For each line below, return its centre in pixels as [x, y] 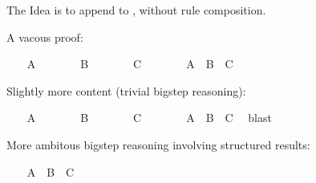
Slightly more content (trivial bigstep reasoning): [126, 90]
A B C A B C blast [149, 118]
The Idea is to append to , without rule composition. [136, 10]
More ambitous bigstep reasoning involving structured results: [158, 144]
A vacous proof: [45, 37]
